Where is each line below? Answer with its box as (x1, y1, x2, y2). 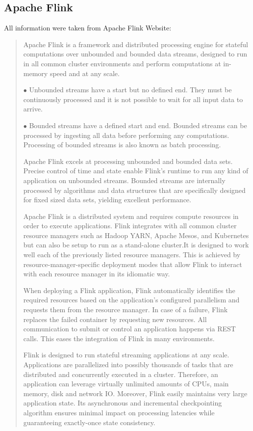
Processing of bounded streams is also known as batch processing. (23, 139, 221, 150)
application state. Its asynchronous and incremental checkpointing (23, 398, 222, 408)
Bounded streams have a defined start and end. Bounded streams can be (29, 120, 247, 130)
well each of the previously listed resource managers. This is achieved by (23, 249, 241, 260)
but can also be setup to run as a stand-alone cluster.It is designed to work (23, 240, 249, 250)
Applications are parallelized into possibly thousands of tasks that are (23, 359, 233, 370)
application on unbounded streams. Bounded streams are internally (23, 175, 226, 185)
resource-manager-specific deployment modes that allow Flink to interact (23, 259, 242, 269)
